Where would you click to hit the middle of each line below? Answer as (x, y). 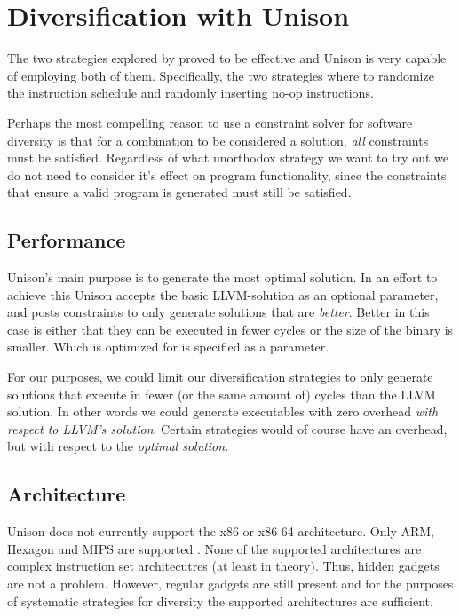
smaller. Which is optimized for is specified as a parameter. (168, 347)
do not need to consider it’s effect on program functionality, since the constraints (227, 174)
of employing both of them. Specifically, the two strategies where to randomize (221, 75)
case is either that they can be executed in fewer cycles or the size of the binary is (230, 329)
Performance (67, 240)
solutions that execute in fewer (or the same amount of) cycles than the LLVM (222, 394)
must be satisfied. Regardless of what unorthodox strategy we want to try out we (228, 158)
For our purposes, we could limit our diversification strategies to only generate (220, 377)
